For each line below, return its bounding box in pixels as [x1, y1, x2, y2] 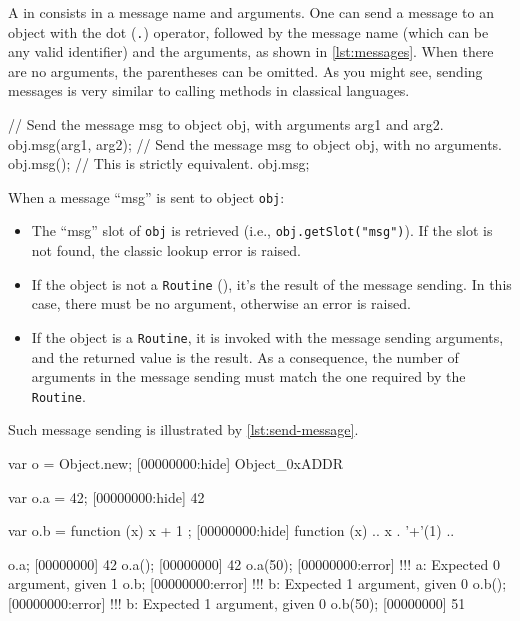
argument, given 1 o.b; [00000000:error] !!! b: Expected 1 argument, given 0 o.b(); [8, 573, 507, 594]
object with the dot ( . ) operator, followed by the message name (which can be [8, 21, 489, 42]
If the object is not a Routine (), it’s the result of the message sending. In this [31, 273, 512, 294]
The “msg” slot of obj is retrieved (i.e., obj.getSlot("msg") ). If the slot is [31, 220, 493, 241]
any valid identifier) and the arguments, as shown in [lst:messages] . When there [8, 41, 494, 62]
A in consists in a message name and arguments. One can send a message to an [8, 2, 494, 22]
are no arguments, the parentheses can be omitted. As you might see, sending [8, 60, 483, 81]
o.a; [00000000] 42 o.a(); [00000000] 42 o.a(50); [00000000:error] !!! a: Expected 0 [8, 553, 500, 574]
